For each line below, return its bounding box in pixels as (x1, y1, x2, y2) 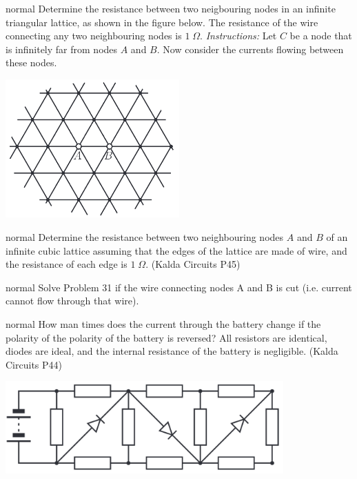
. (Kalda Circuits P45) (145, 257, 241, 271)
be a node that (289, 28, 352, 43)
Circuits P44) (6, 357, 62, 371)
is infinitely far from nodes (6, 41, 118, 56)
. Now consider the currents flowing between (156, 41, 344, 56)
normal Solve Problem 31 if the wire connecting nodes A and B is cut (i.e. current (6, 280, 352, 294)
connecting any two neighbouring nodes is (6, 28, 182, 43)
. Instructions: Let (200, 28, 277, 43)
